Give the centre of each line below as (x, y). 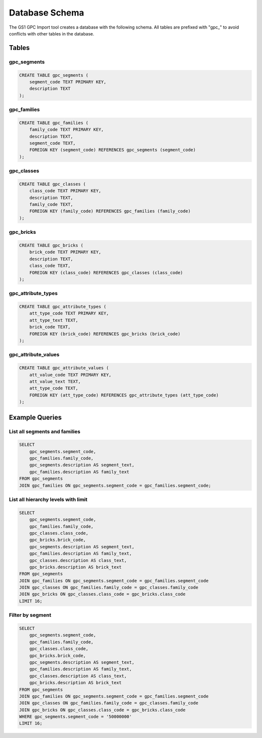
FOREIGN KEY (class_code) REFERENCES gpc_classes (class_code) (106, 272)
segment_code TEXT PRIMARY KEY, (68, 82)
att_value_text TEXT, (55, 381)
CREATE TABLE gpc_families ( (54, 123)
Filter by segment (30, 615)
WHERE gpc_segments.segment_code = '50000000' (75, 717)
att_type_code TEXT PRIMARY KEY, (69, 313)
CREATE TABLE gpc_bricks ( (51, 245)
